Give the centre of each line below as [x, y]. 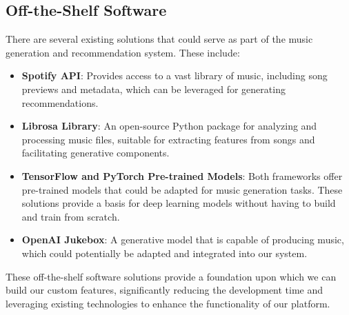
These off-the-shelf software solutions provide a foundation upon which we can [171, 276]
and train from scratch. [71, 216]
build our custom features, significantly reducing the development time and [164, 290]
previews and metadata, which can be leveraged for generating [153, 89]
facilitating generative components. [96, 153]
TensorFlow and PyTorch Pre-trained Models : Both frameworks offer [182, 175]
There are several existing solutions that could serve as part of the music [159, 39]
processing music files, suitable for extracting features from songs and [168, 139]
